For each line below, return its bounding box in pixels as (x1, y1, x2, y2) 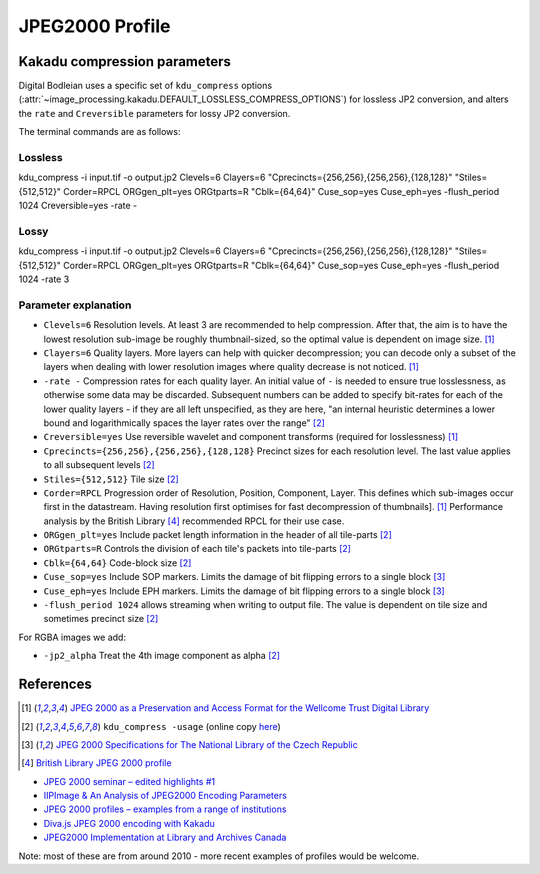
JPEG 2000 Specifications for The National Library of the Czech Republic (55, 738, 359, 750)
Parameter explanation (18, 298, 132, 312)
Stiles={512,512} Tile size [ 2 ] (43, 473, 179, 485)
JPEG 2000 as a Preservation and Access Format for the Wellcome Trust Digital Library (70, 702, 430, 714)
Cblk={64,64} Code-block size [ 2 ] (43, 556, 192, 569)
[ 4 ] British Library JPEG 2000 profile (21, 757, 172, 769)
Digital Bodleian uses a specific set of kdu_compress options (18, 80, 273, 92)
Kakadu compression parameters (18, 53, 232, 70)
